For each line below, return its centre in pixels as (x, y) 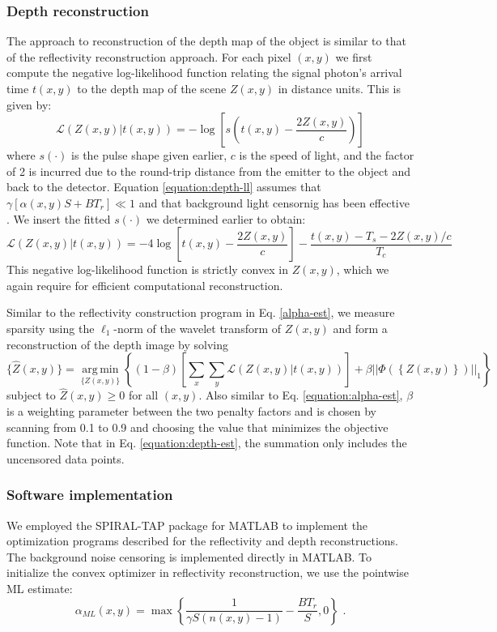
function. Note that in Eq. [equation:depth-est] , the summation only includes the (207, 443)
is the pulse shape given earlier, (149, 155)
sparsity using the (51, 328)
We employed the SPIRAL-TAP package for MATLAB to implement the (187, 525)
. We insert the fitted (59, 218)
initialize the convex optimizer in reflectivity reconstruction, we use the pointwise (208, 572)
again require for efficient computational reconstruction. (145, 285)
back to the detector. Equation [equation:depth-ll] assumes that (164, 187)
